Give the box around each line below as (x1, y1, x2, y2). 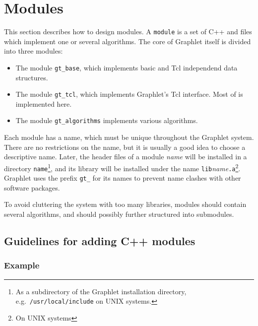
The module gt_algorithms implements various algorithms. (15, 115, 198, 126)
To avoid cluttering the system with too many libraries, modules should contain (4, 199, 247, 209)
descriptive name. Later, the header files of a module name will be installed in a (4, 151, 247, 162)
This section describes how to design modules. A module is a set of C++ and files (4, 26, 252, 37)
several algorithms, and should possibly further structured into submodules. (4, 209, 234, 219)
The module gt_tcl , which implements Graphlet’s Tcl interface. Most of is (15, 89, 243, 99)
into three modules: (4, 46, 63, 56)
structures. (15, 72, 48, 82)
